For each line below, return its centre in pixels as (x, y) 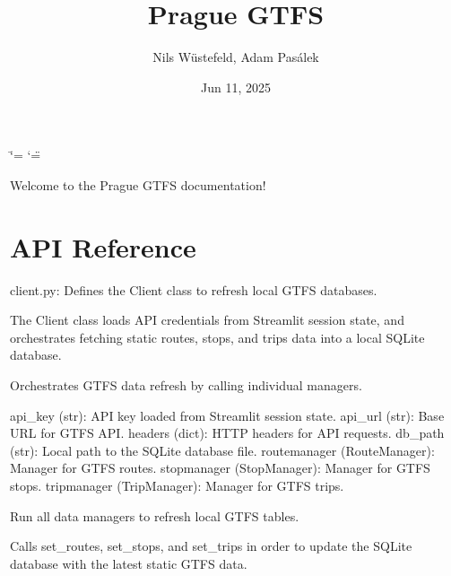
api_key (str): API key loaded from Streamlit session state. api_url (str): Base (227, 415)
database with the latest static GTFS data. (129, 563)
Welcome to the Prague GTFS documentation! (138, 184)
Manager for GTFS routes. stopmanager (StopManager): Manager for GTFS (220, 468)
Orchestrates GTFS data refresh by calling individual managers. (186, 385)
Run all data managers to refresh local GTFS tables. (155, 515)
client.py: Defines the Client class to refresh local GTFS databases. (194, 289)
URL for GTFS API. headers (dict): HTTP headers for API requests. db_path (227, 433)
